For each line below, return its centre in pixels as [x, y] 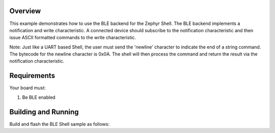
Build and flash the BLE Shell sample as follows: [59, 124]
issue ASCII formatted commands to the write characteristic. [73, 38]
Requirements [32, 76]
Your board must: [28, 88]
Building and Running [44, 112]
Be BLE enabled [39, 97]
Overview [25, 11]
